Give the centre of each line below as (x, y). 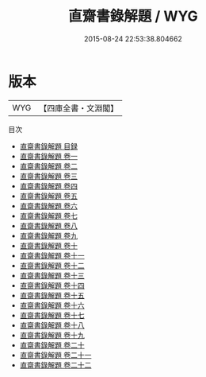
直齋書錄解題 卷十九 (52, 335)
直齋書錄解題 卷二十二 (55, 365)
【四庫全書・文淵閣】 (79, 108)
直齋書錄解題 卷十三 (52, 275)
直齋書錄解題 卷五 (48, 196)
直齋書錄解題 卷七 (48, 216)
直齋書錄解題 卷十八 (52, 325)
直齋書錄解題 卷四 (48, 186)
